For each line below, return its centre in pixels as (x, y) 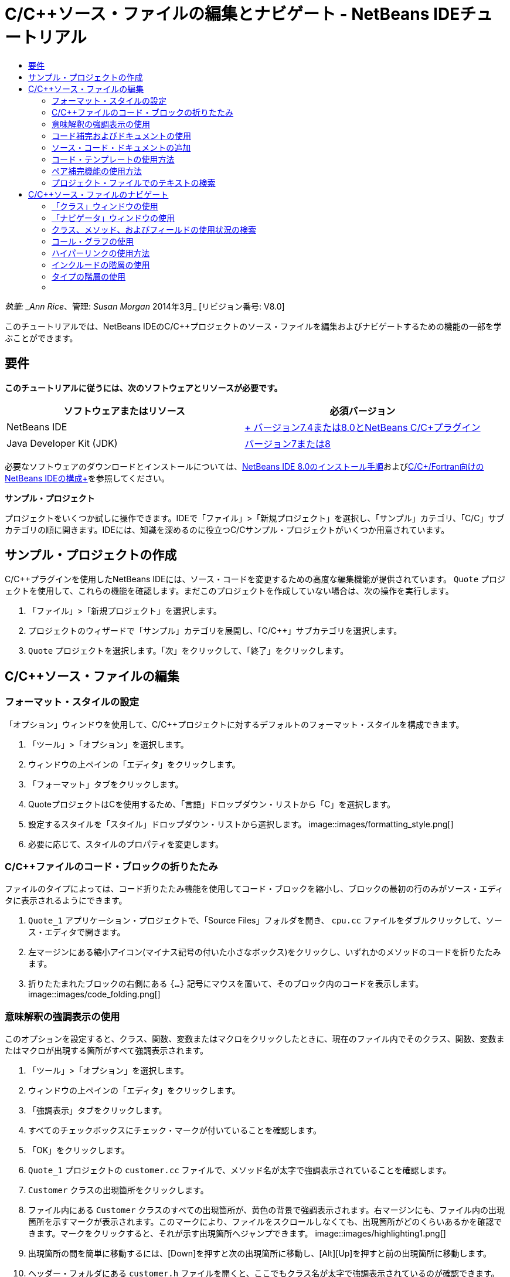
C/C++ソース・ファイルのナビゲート (98, 194)
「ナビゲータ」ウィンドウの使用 (113, 218)
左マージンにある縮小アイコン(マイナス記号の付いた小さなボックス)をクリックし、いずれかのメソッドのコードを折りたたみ (265, 952)
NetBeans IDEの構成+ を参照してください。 (87, 478)
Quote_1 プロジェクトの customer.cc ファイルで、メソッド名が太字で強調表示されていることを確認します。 (240, 1170)
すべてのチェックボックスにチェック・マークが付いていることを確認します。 (175, 1130)
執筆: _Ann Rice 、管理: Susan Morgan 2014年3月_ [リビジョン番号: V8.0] (145, 306)
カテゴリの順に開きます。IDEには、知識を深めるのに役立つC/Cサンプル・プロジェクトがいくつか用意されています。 (227, 529)
